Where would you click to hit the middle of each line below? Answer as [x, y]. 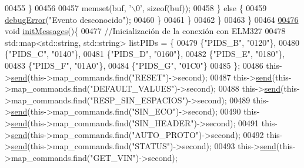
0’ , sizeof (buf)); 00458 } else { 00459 [201, 8]
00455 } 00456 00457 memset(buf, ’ [68, 8]
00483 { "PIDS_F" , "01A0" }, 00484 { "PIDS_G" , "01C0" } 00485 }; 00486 [134, 65]
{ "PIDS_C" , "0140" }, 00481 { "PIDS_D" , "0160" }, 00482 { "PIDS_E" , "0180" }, [145, 54]
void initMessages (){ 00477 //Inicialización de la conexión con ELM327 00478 [145, 31]
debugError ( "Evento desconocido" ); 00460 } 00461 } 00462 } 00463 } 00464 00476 [152, 19]
